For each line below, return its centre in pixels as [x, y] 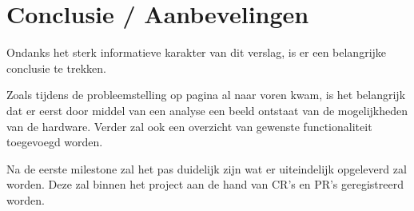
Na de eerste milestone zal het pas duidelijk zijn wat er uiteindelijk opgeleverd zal [207, 168]
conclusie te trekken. [56, 68]
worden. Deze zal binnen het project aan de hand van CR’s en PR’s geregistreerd [205, 184]
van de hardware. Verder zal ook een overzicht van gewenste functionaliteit [189, 126]
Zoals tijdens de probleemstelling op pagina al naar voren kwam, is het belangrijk [206, 95]
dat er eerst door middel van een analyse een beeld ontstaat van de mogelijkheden [207, 110]
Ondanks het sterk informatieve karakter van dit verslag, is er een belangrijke [197, 52]
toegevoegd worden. [55, 142]
